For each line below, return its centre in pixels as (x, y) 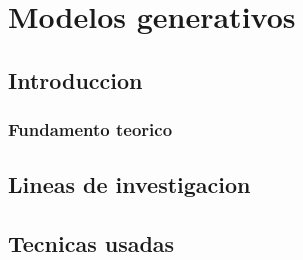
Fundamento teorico (90, 129)
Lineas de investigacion (129, 184)
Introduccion (75, 79)
